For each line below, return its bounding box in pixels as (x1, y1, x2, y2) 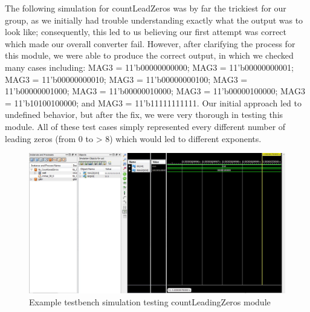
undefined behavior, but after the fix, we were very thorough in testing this (5, 108, 283, 121)
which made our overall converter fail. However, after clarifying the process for (5, 37, 295, 50)
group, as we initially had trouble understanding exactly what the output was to (5, 13, 303, 26)
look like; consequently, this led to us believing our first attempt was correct (5, 25, 287, 38)
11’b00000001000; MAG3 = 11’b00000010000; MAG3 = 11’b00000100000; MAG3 (5, 85, 305, 97)
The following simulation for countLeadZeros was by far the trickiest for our (5, 2, 286, 14)
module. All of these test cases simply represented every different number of (5, 120, 286, 132)
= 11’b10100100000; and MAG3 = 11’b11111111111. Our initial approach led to (5, 96, 302, 109)
